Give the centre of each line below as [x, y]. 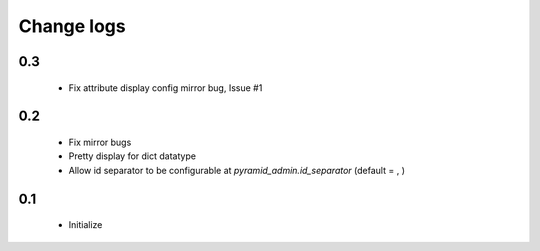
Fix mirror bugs [100, 142]
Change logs [72, 26]
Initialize [85, 225]
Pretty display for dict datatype [132, 156]
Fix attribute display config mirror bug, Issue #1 [165, 87]
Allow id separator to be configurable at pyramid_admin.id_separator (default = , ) [236, 170]
